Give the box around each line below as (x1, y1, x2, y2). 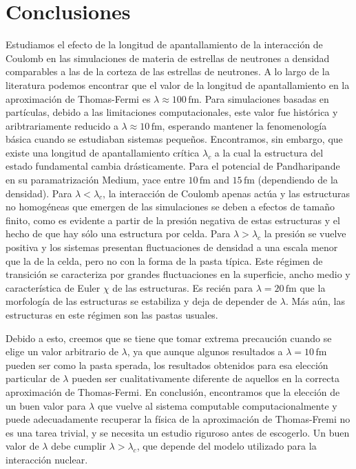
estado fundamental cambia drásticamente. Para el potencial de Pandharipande (6, 159, 340, 173)
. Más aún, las (285, 294, 346, 308)
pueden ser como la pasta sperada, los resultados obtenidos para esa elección (6, 357, 328, 372)
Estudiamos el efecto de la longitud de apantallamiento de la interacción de (6, 37, 323, 52)
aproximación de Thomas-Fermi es (6, 91, 151, 106)
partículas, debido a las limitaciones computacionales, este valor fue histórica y (6, 105, 338, 119)
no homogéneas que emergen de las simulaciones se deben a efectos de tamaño (6, 199, 335, 214)
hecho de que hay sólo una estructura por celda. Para (6, 226, 231, 241)
